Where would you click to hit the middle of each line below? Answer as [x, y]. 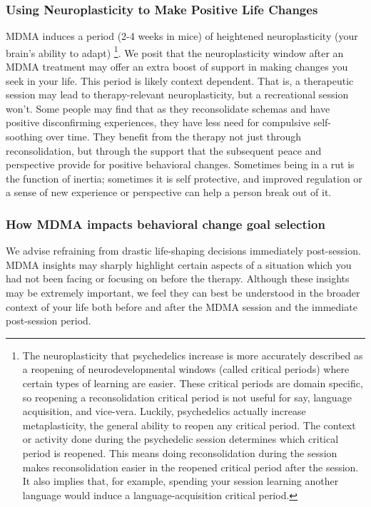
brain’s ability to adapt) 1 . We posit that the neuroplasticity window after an [175, 51]
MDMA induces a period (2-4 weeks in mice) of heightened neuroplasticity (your [182, 36]
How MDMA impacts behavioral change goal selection [166, 224]
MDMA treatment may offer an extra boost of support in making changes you [177, 67]
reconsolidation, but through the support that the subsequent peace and [164, 150]
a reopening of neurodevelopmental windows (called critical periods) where [186, 369]
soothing [24, 137]
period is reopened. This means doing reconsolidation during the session [180, 452]
